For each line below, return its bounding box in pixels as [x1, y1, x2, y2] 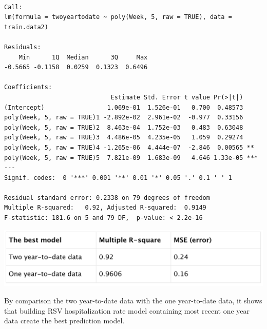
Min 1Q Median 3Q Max [18, 53, 148, 61]
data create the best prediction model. [4, 315, 125, 326]
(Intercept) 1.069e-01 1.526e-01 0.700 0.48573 [4, 104, 243, 111]
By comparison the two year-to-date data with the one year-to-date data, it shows [4, 295, 262, 305]
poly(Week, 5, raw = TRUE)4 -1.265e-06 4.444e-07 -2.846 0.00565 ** [4, 143, 254, 151]
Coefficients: [4, 84, 52, 91]
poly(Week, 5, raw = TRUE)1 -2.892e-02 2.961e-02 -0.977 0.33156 [4, 114, 243, 121]
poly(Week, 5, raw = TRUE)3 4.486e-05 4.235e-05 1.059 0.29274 [4, 134, 243, 141]
